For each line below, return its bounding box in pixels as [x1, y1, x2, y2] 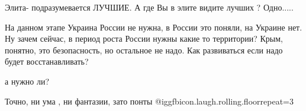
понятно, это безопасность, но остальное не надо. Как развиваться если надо [5, 43, 283, 56]
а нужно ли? [5, 75, 50, 87]
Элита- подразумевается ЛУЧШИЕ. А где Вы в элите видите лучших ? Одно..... [5, 1, 294, 13]
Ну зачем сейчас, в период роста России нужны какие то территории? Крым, [5, 32, 283, 45]
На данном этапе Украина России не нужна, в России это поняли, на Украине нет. [5, 21, 302, 33]
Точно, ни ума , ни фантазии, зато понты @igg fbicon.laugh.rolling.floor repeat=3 [5, 95, 294, 107]
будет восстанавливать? [5, 55, 89, 68]
